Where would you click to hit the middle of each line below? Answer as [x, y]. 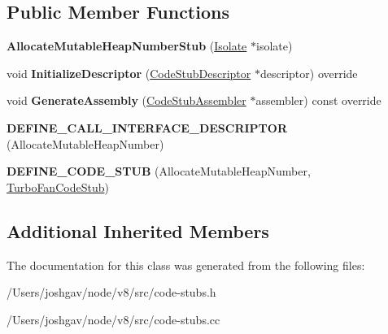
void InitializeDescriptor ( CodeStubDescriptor [129, 73]
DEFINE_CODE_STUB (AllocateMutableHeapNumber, [159, 171]
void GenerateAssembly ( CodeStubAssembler [126, 100]
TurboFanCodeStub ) [58, 187]
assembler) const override [318, 100]
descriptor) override [309, 73]
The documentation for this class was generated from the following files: [186, 265]
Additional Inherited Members [138, 230]
